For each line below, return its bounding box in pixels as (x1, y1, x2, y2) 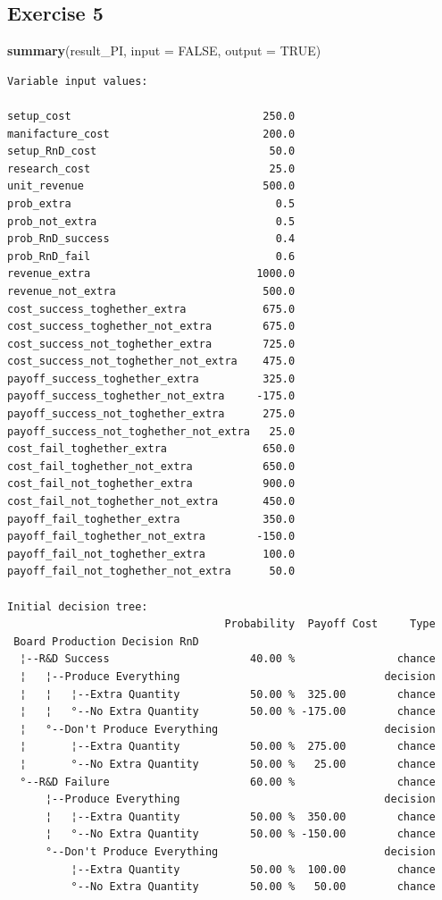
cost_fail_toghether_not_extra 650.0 (7, 459, 296, 473)
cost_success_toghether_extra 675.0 (7, 302, 296, 315)
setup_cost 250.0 (7, 109, 296, 122)
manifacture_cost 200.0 (7, 127, 296, 140)
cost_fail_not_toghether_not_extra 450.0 (7, 495, 296, 509)
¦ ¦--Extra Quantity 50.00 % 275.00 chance (20, 740, 436, 753)
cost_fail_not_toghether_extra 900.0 (7, 477, 296, 491)
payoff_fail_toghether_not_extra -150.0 (7, 530, 296, 543)
